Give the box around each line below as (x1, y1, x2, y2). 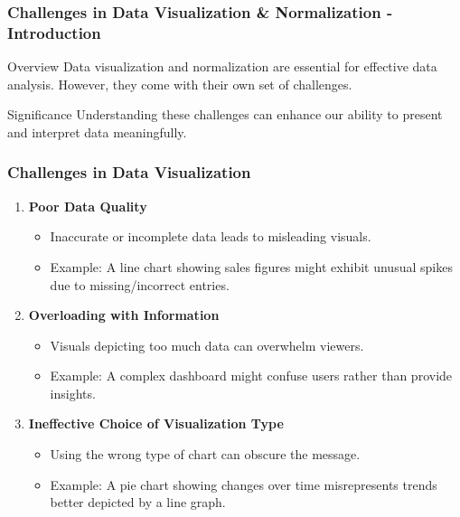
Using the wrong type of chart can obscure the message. (50, 445, 361, 464)
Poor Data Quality (28, 196, 147, 215)
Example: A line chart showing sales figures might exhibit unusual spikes (50, 257, 453, 276)
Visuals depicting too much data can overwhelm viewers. (50, 335, 364, 354)
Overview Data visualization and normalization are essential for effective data (7, 57, 437, 76)
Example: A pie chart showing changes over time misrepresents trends (50, 475, 437, 493)
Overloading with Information (28, 305, 220, 324)
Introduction (7, 21, 101, 43)
